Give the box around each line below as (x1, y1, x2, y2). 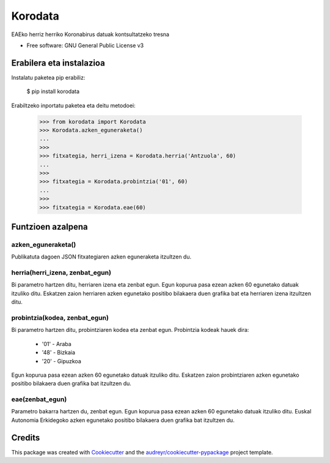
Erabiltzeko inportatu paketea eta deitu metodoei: (11, 102, 136, 109)
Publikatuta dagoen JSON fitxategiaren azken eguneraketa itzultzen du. (11, 253, 192, 260)
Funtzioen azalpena (11, 221, 88, 232)
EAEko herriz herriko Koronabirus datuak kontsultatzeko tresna (11, 31, 169, 38)
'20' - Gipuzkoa (42, 357, 82, 364)
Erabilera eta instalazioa (11, 58, 105, 68)
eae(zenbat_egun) (11, 395, 67, 404)
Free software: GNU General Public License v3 (26, 42, 144, 49)
